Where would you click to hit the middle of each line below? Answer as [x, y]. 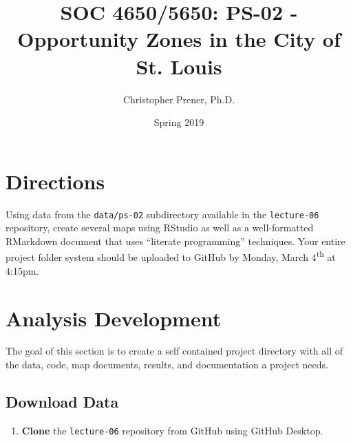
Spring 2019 [179, 122]
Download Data [62, 402]
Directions [55, 181]
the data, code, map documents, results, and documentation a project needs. [167, 365]
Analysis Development [114, 318]
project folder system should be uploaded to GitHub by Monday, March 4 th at [171, 256]
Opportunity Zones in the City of [179, 39]
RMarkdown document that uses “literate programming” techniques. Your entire [175, 241]
